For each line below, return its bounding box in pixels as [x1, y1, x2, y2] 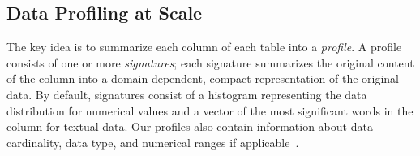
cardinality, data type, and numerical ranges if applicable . [6, 133, 299, 150]
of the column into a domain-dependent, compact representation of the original [6, 70, 399, 87]
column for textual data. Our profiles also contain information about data [6, 118, 373, 135]
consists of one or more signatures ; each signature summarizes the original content [6, 54, 414, 71]
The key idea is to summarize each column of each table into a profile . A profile [6, 38, 402, 55]
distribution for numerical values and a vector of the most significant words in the [6, 102, 414, 119]
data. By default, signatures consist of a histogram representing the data [6, 85, 367, 102]
